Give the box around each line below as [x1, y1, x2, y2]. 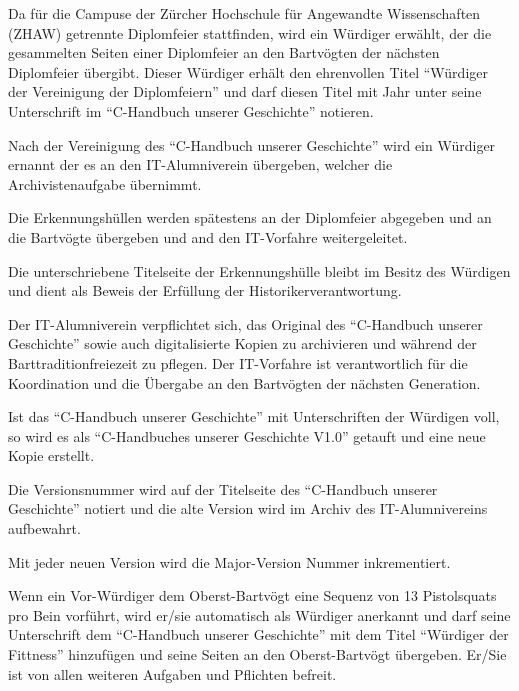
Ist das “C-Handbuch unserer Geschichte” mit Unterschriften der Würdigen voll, [8, 406, 500, 427]
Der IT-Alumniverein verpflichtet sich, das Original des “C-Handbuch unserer [8, 313, 483, 334]
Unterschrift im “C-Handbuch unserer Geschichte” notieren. [8, 100, 374, 121]
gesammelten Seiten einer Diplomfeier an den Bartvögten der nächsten [8, 42, 440, 63]
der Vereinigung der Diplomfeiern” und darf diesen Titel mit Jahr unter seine [8, 81, 482, 102]
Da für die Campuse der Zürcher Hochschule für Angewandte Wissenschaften [8, 3, 481, 23]
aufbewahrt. [8, 518, 81, 539]
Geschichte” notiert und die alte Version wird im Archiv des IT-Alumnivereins [8, 498, 488, 519]
